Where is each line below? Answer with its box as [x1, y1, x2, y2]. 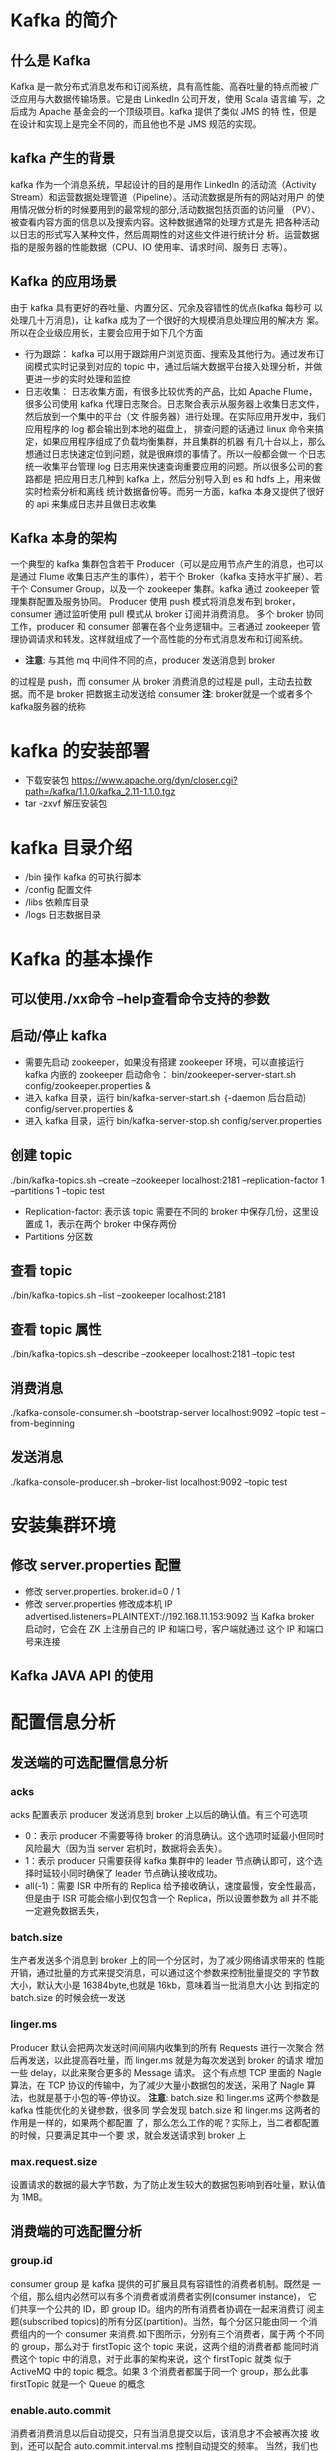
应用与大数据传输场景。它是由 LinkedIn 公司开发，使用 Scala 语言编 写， [18, 93, 317, 105]
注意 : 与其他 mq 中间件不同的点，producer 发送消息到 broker [24, 654, 276, 666]
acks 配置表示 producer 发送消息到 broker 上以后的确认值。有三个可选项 [10, 1809, 308, 1821]
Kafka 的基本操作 [10, 947, 153, 970]
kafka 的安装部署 [10, 739, 150, 762]
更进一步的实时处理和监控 [24, 372, 131, 385]
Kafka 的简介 [10, 9, 118, 32]
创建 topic [10, 1147, 73, 1164]
